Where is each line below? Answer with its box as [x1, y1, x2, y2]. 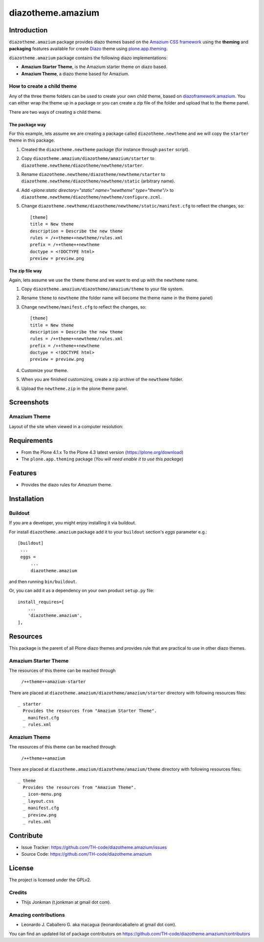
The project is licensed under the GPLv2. [9, 877, 91, 883]
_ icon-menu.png [22, 791, 62, 797]
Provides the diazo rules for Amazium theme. [21, 482, 112, 488]
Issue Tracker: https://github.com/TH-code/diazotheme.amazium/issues [21, 844, 167, 850]
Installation [9, 494, 44, 503]
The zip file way [9, 268, 42, 274]
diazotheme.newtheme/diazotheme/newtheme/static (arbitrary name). [21, 178, 176, 184]
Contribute [9, 831, 43, 840]
